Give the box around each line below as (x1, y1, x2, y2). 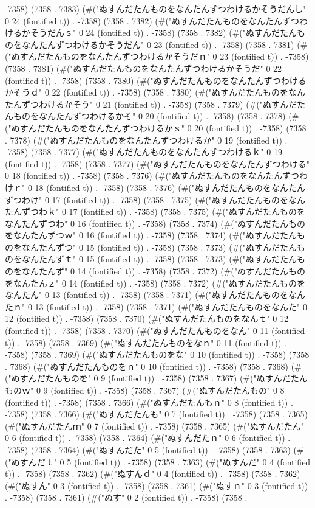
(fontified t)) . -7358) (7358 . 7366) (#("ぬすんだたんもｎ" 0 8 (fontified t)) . (5, 395, 293, 408)
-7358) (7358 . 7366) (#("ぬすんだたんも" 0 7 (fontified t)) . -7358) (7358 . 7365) (5, 408, 308, 420)
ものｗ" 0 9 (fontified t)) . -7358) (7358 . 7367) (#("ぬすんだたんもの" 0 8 (5, 384, 285, 396)
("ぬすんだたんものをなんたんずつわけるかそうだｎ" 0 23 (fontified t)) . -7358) (5, 50, 309, 63)
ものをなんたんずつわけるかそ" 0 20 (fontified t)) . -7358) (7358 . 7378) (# (13, 110, 299, 122)
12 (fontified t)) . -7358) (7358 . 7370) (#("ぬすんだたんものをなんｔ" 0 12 (5, 312, 289, 325)
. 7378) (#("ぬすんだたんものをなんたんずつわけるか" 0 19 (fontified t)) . (5, 133, 288, 146)
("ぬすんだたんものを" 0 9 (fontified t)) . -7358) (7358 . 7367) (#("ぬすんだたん (5, 372, 308, 384)
